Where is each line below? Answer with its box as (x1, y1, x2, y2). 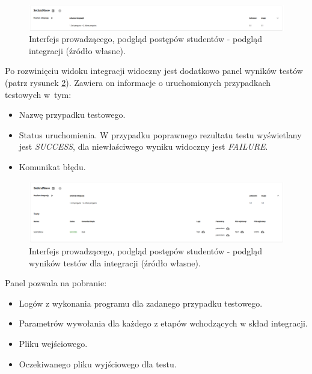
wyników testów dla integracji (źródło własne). (29, 256, 201, 269)
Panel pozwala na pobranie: (5, 277, 107, 289)
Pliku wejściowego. (19, 337, 88, 349)
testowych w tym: (5, 88, 72, 100)
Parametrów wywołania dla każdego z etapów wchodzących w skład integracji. (19, 317, 308, 330)
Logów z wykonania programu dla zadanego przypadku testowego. (19, 296, 263, 309)
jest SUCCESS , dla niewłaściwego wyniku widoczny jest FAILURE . (19, 140, 268, 153)
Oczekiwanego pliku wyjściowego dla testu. (19, 357, 177, 370)
